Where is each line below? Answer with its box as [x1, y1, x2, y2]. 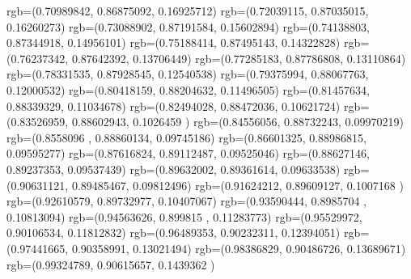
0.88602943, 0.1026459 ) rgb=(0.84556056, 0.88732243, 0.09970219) [71, 113, 404, 130]
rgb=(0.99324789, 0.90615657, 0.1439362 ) [6, 256, 215, 273]
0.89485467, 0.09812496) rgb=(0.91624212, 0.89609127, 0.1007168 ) [71, 176, 404, 193]
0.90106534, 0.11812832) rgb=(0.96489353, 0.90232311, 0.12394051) [6, 224, 341, 241]
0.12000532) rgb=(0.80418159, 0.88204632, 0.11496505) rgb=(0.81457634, [6, 81, 370, 98]
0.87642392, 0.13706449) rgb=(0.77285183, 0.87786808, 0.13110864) [71, 49, 406, 66]
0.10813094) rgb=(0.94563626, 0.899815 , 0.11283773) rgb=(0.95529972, [6, 208, 362, 225]
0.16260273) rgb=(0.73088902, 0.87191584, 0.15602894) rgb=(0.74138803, [6, 18, 370, 35]
